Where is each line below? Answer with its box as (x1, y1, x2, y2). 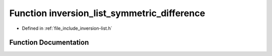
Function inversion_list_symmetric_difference (9, 8, 206, 19)
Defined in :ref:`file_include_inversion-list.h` (22, 25, 113, 31)
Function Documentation (9, 38, 89, 47)
